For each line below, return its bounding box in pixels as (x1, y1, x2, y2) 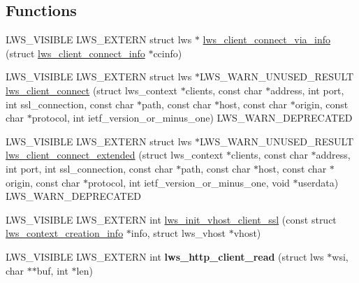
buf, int (36, 263, 68, 277)
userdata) (298, 175, 339, 189)
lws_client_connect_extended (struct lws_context (6, 147, 224, 162)
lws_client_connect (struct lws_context (6, 82, 178, 97)
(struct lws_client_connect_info (6, 45, 145, 60)
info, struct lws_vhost (131, 226, 226, 240)
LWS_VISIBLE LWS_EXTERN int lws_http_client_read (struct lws (6, 249, 324, 263)
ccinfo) (153, 45, 182, 60)
